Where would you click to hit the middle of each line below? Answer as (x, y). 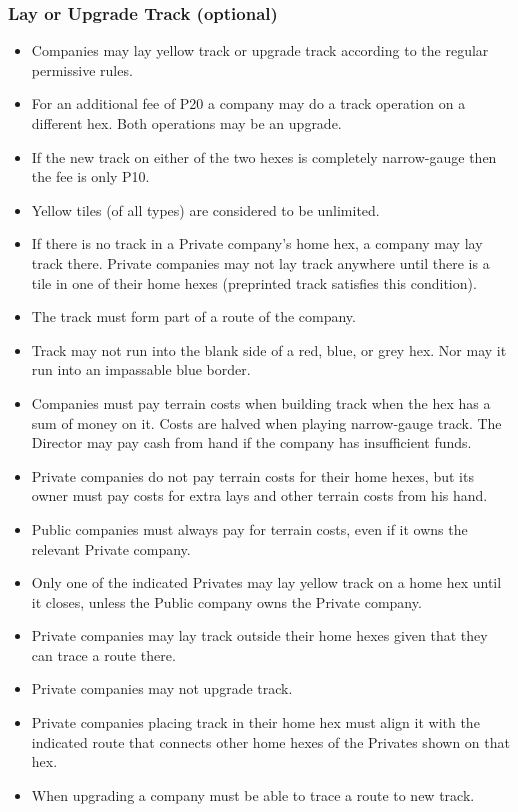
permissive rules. (82, 69)
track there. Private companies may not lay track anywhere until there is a (260, 262)
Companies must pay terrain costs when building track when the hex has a (261, 402)
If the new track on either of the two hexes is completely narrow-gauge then (264, 156)
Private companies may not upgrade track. (162, 688)
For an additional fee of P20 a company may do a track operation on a (248, 103)
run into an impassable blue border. (141, 369)
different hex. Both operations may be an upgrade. (186, 123)
